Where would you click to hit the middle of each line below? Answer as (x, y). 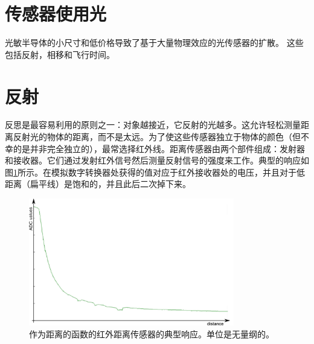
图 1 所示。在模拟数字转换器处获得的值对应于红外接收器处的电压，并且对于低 (155, 172)
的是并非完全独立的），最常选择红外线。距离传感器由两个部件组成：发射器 (159, 148)
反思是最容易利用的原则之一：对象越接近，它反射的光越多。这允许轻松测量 (153, 125)
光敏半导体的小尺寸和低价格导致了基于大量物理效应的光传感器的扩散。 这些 (154, 43)
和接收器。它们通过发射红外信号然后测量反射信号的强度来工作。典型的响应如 (157, 160)
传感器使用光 (56, 14)
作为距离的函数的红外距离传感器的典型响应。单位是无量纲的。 (152, 333)
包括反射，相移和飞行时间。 (60, 54)
